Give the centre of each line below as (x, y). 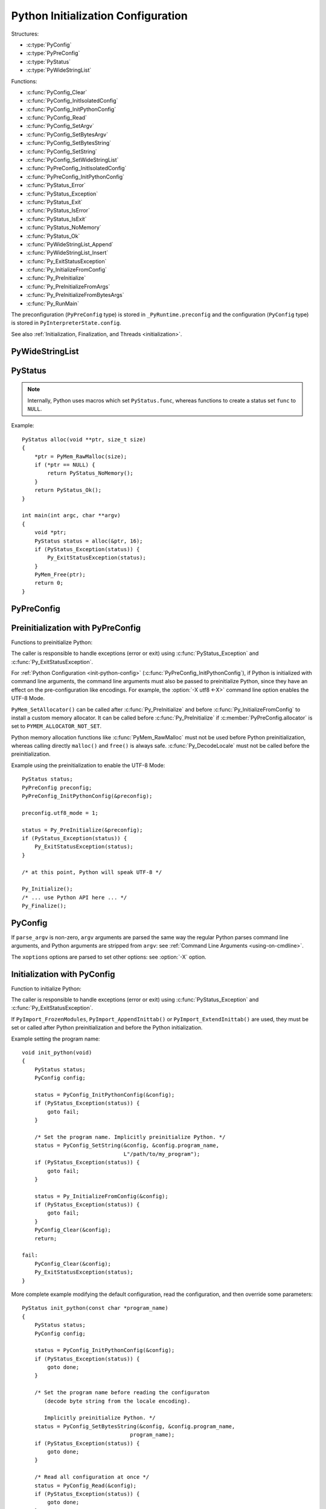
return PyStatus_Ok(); (68, 490)
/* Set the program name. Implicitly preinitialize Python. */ (130, 1137)
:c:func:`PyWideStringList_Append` (70, 244)
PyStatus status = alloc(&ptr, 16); (88, 541)
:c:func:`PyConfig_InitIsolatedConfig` (72, 101)
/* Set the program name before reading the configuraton (122, 1393)
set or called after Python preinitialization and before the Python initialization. (107, 1028)
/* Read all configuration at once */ (92, 1477)
